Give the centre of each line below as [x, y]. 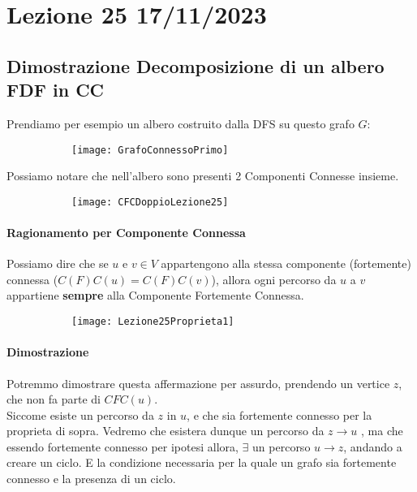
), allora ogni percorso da [274, 279]
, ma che [382, 431]
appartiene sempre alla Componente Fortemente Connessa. [155, 295]
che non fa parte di [54, 399]
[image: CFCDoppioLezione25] [150, 202]
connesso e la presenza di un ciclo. [91, 479]
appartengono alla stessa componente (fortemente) [286, 263]
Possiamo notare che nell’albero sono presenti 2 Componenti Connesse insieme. [203, 176]
